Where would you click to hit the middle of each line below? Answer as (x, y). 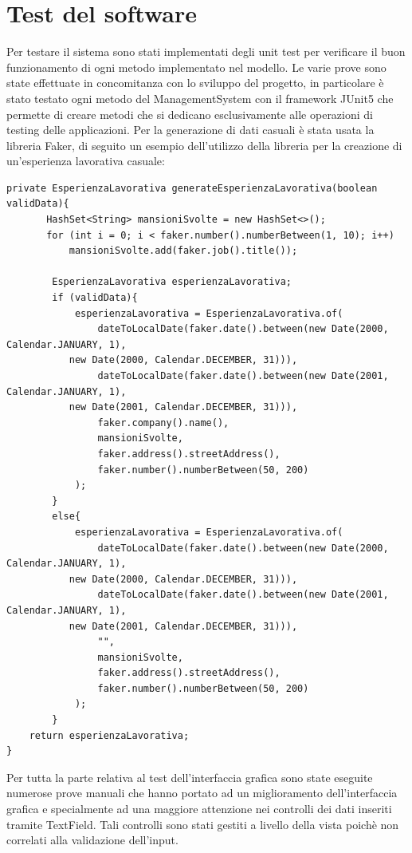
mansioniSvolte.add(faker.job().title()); (183, 251)
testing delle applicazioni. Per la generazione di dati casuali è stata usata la (190, 130)
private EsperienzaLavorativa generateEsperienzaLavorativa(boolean (192, 188)
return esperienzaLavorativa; (109, 735)
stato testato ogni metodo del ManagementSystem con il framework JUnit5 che (200, 98)
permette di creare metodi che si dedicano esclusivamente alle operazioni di (190, 114)
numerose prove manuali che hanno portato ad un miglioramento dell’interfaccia (202, 793)
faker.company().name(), (163, 423)
